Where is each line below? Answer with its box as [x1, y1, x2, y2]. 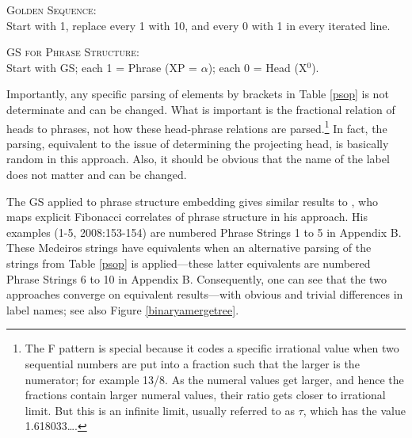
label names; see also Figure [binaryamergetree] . [6, 301, 239, 318]
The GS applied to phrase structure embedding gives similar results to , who [6, 192, 378, 209]
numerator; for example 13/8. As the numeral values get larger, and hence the [25, 371, 404, 387]
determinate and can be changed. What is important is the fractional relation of [6, 101, 395, 117]
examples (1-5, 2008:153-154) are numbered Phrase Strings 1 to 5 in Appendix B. [6, 223, 402, 240]
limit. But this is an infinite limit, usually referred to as [25, 402, 295, 418]
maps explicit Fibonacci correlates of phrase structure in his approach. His [6, 208, 368, 225]
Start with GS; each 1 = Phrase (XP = [6, 59, 197, 75]
